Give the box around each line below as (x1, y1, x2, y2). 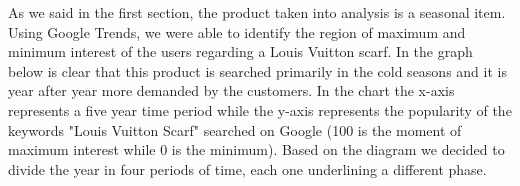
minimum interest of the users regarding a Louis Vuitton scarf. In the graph (8, 41, 473, 62)
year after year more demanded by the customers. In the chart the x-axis (8, 80, 455, 101)
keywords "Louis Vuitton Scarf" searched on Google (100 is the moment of (8, 119, 462, 140)
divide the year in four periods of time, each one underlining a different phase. (8, 158, 487, 179)
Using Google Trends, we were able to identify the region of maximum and (8, 21, 466, 42)
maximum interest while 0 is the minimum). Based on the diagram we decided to (8, 139, 505, 160)
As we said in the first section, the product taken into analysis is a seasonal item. (8, 2, 506, 22)
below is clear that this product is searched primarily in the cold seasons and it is (8, 60, 507, 81)
